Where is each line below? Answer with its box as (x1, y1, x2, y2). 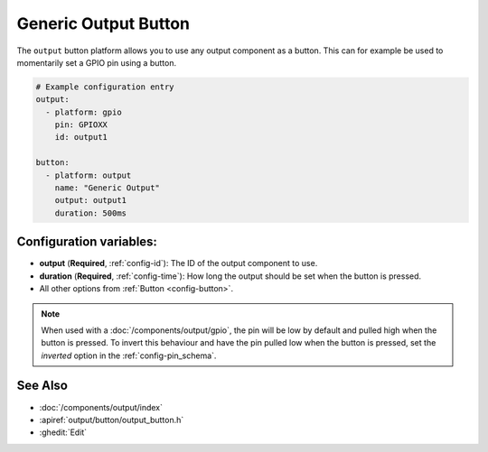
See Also (16, 378, 68, 393)
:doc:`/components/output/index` (39, 401, 163, 412)
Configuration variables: (16, 235, 158, 250)
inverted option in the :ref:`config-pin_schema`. (41, 350, 217, 361)
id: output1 (54, 132, 108, 143)
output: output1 (54, 195, 127, 206)
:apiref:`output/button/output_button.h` (39, 414, 184, 425)
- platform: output (45, 170, 132, 180)
